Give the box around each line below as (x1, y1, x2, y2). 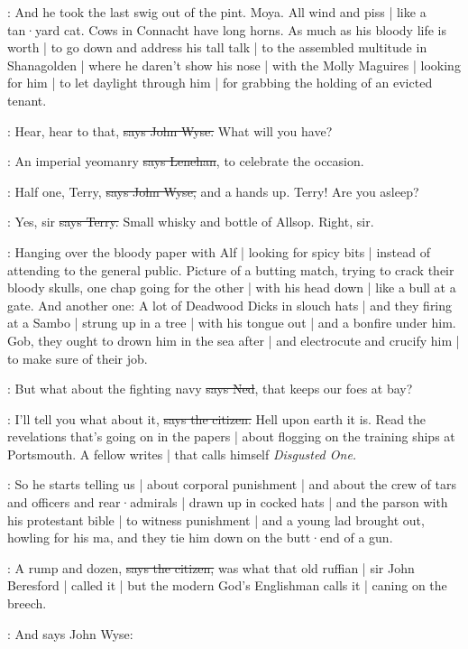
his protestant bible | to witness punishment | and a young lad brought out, (7, 510, 425, 529)
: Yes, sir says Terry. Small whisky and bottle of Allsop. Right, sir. (7, 212, 374, 231)
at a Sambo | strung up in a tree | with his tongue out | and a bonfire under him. (7, 313, 456, 332)
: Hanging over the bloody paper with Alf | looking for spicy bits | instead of (7, 242, 431, 261)
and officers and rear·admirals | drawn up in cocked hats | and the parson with (7, 493, 448, 512)
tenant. (7, 90, 47, 109)
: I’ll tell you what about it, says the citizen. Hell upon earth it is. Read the (7, 409, 427, 428)
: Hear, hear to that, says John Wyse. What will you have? (7, 121, 333, 140)
